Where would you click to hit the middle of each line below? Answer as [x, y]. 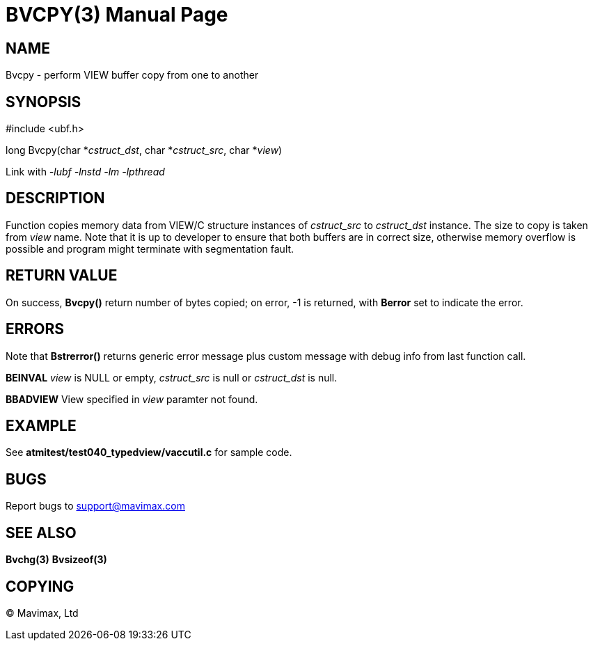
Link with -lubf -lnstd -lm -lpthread [85, 172]
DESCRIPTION [55, 198]
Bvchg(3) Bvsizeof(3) [56, 560]
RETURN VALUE [62, 276]
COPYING [40, 586]
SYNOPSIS [44, 102]
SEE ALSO [41, 533]
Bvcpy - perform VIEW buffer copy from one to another [132, 75]
